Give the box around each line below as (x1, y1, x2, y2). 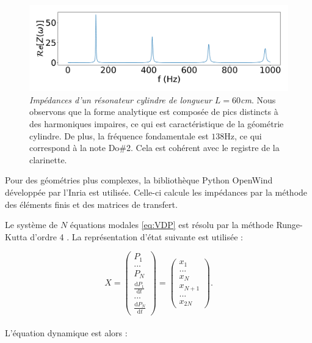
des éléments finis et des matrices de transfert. (5, 197, 178, 210)
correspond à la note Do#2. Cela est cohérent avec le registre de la (29, 141, 280, 154)
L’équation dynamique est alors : (5, 326, 128, 339)
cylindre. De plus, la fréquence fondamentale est (29, 129, 209, 142)
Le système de (5, 218, 58, 231)
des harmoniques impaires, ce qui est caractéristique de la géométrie (29, 117, 284, 130)
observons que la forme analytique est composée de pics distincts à (29, 105, 278, 118)
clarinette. (29, 153, 67, 166)
